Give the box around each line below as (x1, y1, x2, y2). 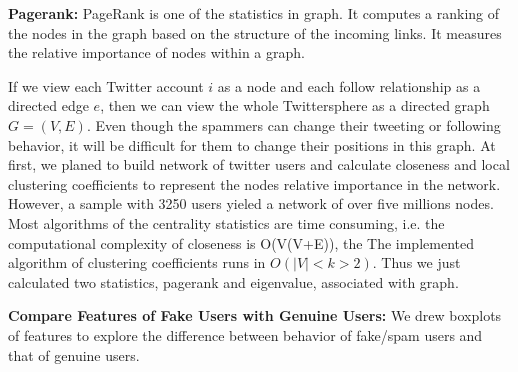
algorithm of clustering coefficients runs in (8, 252, 266, 273)
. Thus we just (372, 252, 461, 273)
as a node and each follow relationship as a (217, 75, 481, 96)
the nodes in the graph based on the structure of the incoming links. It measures (8, 22, 502, 43)
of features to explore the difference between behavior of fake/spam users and (8, 324, 483, 345)
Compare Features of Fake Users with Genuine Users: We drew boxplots (8, 305, 502, 326)
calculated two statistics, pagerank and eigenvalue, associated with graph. (8, 271, 459, 292)
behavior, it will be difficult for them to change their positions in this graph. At (8, 134, 496, 155)
